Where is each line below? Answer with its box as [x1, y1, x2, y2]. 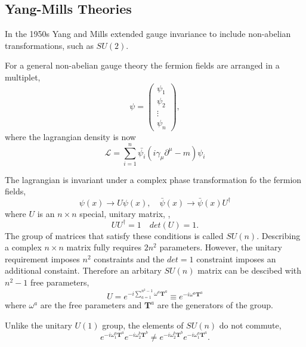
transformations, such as [5, 39, 94, 51]
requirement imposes [5, 252, 80, 265]
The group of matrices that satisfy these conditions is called [5, 229, 224, 241]
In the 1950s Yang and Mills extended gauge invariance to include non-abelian [5, 27, 291, 40]
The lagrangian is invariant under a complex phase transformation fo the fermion [5, 173, 302, 185]
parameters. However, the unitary [159, 241, 282, 253]
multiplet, [5, 70, 41, 83]
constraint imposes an [196, 252, 276, 265]
